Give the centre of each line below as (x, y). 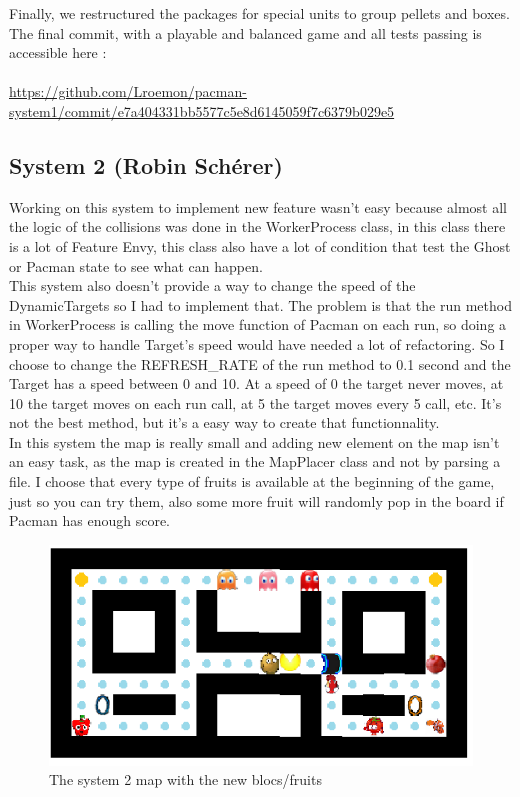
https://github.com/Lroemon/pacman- (128, 91)
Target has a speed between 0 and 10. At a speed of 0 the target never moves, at (256, 383)
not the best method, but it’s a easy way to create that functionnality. (224, 422)
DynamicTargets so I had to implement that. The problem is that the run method (260, 304)
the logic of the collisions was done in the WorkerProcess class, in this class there (257, 226)
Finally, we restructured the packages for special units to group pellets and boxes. (259, 13)
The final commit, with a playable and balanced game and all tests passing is (245, 32)
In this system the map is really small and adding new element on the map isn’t (254, 441)
